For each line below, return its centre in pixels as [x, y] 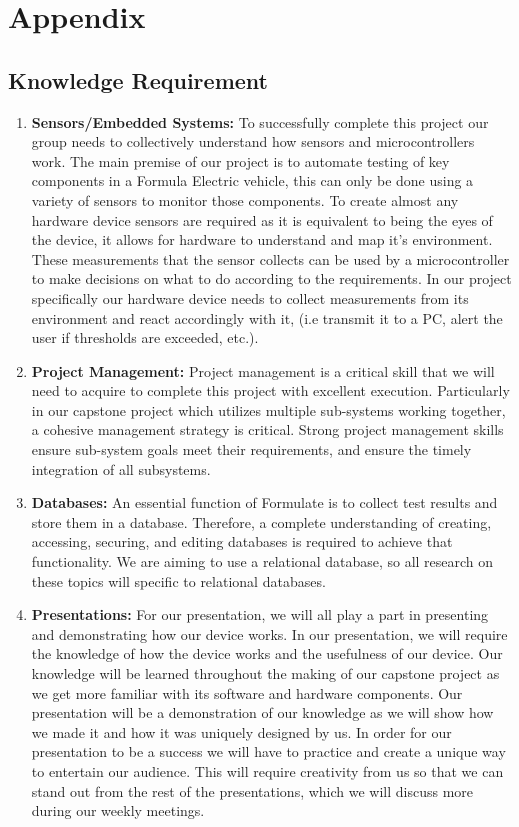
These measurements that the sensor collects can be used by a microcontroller [270, 258]
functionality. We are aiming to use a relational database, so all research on [262, 561]
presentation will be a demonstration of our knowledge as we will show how [262, 712]
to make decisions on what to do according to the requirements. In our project [271, 278]
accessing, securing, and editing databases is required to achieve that [242, 541]
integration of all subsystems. [121, 468]
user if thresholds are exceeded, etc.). [145, 337]
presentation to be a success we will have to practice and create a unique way [268, 751]
